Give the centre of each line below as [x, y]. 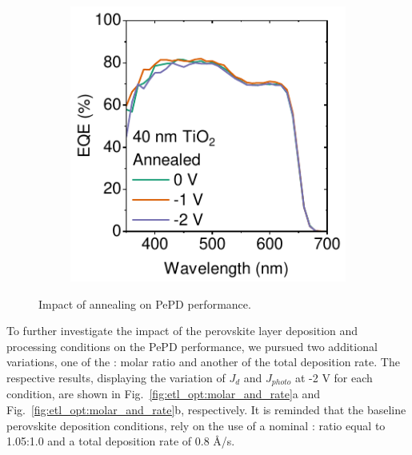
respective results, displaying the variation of [116, 377]
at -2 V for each [334, 377]
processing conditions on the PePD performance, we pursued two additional [192, 346]
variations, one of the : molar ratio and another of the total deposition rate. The [203, 362]
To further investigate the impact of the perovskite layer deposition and [182, 331]
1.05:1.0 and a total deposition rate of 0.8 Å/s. [121, 441]
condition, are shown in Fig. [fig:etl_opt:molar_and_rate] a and [164, 394]
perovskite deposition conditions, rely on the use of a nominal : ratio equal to [196, 425]
